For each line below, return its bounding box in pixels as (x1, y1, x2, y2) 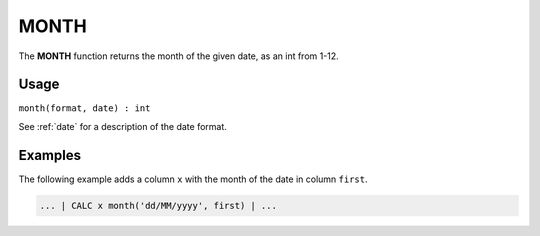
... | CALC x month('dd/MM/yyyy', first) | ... (39, 200, 277, 211)
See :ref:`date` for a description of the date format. (18, 120, 227, 132)
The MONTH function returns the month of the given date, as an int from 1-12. (18, 50, 339, 62)
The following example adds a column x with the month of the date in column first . (18, 173, 368, 185)
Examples (18, 146, 82, 164)
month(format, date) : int (18, 103, 151, 114)
